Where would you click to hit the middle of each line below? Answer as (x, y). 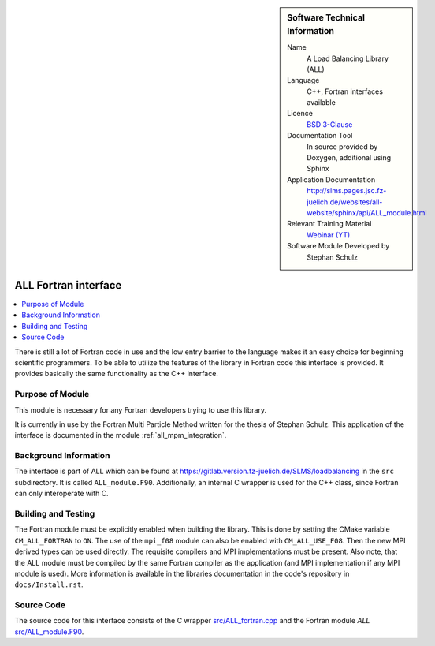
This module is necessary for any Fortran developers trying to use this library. (141, 409)
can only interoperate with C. (62, 494)
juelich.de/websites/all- (345, 202)
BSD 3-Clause (330, 124)
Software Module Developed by (338, 246)
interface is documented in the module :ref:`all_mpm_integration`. (121, 435)
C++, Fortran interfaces (345, 91)
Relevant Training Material (329, 224)
